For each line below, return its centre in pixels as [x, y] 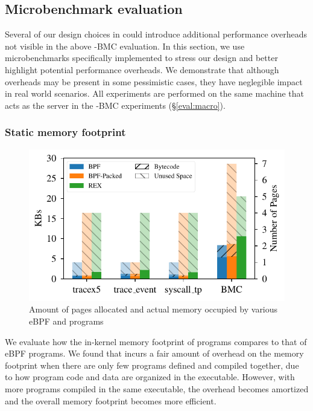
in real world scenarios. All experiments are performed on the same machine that [154, 93]
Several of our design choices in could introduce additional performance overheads [156, 34]
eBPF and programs [66, 321]
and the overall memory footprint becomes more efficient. [111, 400]
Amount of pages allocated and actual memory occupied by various [153, 309]
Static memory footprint [65, 132]
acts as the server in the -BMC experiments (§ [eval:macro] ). [115, 105]
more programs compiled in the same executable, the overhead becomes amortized [157, 388]
